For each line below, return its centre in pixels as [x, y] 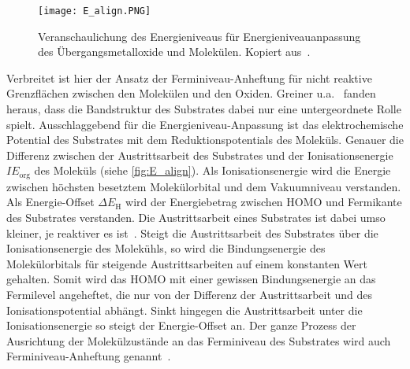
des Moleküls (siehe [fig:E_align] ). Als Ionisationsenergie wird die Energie [212, 170]
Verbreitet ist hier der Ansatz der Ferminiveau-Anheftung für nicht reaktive [189, 77]
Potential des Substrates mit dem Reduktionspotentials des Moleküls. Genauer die [205, 140]
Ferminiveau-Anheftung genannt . [89, 356]
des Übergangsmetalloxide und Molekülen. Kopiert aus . [174, 52]
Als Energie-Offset [50, 202]
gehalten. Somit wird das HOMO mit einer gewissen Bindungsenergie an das [191, 279]
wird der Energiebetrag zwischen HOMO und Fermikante [264, 202]
